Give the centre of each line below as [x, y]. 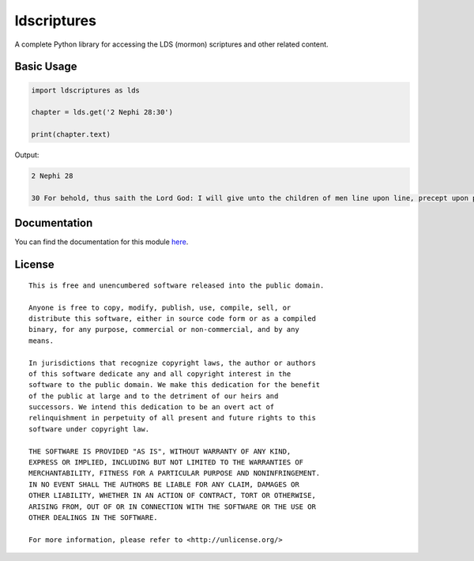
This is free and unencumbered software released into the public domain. [177, 285]
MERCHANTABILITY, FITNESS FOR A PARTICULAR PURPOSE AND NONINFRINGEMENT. [175, 473]
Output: [27, 155]
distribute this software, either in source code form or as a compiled [172, 318]
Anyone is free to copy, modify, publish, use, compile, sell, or [160, 307]
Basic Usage [46, 67]
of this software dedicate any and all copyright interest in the [160, 374]
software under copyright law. [89, 429]
